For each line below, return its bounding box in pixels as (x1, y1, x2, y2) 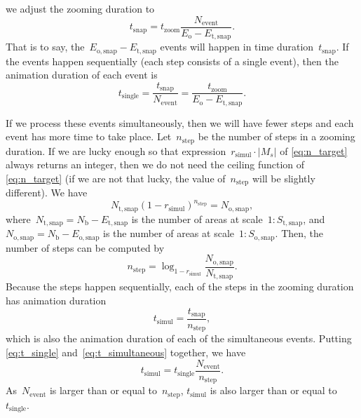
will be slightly (252, 170, 315, 185)
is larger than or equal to (49, 383, 157, 398)
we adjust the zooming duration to (6, 1, 155, 15)
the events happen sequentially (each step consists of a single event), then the (6, 53, 339, 68)
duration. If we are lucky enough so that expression (6, 143, 226, 158)
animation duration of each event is (6, 67, 158, 82)
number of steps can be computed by (6, 240, 165, 255)
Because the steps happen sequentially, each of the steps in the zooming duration (6, 279, 354, 294)
